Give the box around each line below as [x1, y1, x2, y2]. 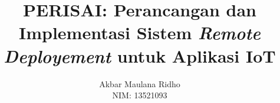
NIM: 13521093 [112, 89, 167, 101]
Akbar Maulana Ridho [99, 77, 180, 90]
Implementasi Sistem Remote [18, 20, 261, 45]
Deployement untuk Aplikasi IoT [4, 43, 276, 68]
